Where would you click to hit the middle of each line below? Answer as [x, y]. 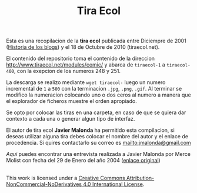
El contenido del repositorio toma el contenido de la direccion [80, 59]
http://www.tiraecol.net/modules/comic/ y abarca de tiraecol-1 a [86, 65]
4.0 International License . [114, 184]
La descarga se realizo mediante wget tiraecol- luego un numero [86, 82]
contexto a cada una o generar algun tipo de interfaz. [71, 119]
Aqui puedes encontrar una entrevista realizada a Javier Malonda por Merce [98, 154]
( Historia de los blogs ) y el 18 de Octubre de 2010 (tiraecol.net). [83, 47]
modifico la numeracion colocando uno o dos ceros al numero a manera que [98, 95]
